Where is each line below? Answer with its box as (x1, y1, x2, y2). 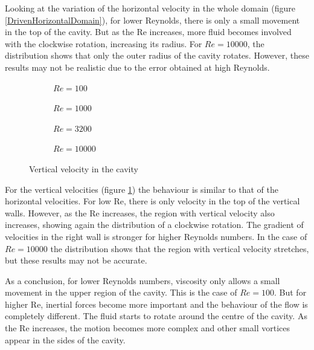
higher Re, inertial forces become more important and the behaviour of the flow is (5, 297, 308, 310)
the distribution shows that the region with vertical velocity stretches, (50, 242, 309, 254)
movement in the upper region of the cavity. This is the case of (5, 286, 237, 299)
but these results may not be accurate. (5, 254, 147, 267)
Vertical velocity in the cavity (29, 162, 138, 175)
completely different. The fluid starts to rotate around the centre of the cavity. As (5, 309, 307, 322)
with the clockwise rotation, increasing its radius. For (5, 37, 202, 50)
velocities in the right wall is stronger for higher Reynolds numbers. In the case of (5, 230, 307, 242)
